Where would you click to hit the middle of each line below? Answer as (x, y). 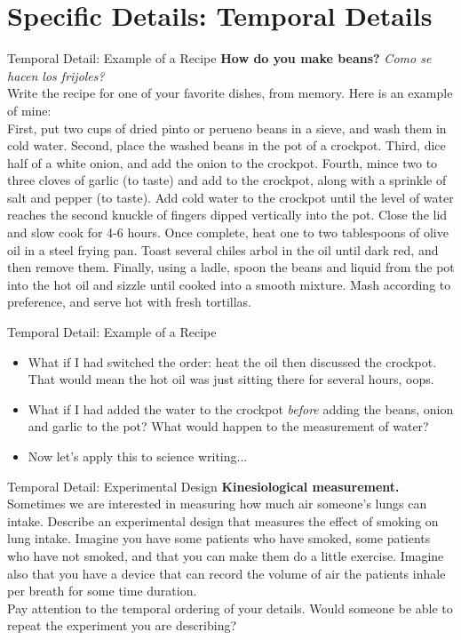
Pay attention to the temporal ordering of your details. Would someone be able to (230, 608)
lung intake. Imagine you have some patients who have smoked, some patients (219, 538)
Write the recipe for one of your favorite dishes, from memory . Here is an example (230, 93)
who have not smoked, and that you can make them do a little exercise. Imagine (226, 555)
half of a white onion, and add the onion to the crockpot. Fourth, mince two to (223, 162)
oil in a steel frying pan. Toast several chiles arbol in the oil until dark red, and (223, 249)
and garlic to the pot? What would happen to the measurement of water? (228, 426)
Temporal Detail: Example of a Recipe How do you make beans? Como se (219, 58)
